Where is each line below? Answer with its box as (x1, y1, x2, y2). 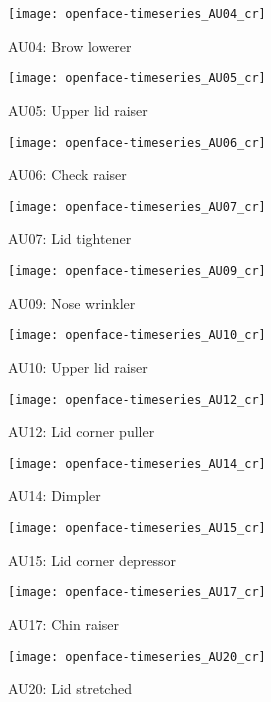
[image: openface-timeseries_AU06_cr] (8, 135, 266, 150)
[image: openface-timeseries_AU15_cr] (8, 521, 266, 535)
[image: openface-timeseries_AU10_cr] (8, 328, 266, 343)
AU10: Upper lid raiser (8, 356, 148, 377)
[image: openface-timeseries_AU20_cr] (8, 649, 266, 664)
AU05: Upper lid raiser (8, 99, 148, 120)
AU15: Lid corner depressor (8, 549, 177, 570)
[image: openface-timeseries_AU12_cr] (8, 392, 266, 407)
